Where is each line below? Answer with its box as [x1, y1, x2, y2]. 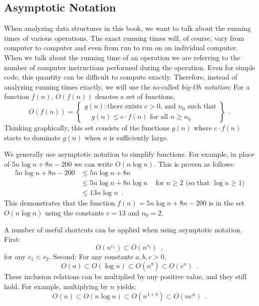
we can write [74, 158, 113, 169]
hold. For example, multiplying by [4, 281, 108, 291]
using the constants [45, 207, 104, 218]
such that [187, 103, 217, 110]
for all [150, 113, 168, 121]
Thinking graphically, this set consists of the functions [4, 122, 170, 132]
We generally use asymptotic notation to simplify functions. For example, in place [4, 149, 255, 159]
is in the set [209, 198, 245, 208]
